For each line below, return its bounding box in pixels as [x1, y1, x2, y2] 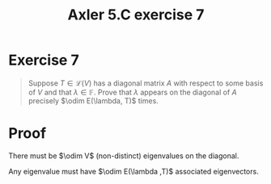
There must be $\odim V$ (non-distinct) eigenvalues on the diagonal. [8, 151, 239, 161]
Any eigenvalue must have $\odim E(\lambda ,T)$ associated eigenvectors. [8, 166, 259, 176]
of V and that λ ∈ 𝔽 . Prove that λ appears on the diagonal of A [28, 87, 237, 97]
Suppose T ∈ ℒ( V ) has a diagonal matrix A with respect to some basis [28, 78, 264, 88]
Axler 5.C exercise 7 [67, 6, 205, 24]
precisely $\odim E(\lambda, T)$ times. [28, 95, 159, 106]
